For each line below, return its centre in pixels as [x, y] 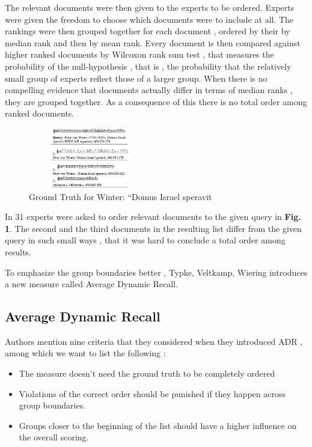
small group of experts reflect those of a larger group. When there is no [136, 78]
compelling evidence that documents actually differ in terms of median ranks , [149, 90]
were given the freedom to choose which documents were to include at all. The [149, 19]
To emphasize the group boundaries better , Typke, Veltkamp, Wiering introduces [156, 272]
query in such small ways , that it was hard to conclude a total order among [145, 240]
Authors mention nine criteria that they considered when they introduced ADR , [154, 341]
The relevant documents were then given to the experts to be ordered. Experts [150, 7]
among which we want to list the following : [85, 353]
